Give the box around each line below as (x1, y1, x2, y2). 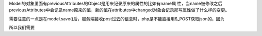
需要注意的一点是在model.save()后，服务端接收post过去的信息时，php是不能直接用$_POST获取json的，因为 (9, 16, 225, 21)
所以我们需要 (9, 25, 35, 30)
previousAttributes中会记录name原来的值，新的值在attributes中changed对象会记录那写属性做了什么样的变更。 (9, 7, 229, 13)
